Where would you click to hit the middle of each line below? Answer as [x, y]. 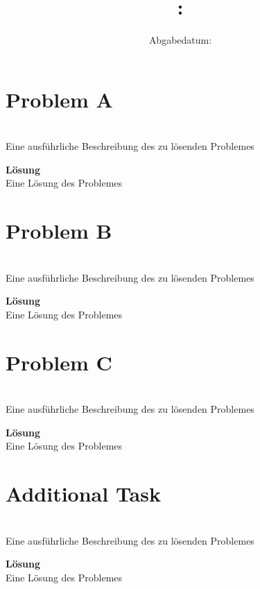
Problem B [59, 231]
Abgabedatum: [180, 40]
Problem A [59, 99]
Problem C [59, 362]
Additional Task [83, 494]
